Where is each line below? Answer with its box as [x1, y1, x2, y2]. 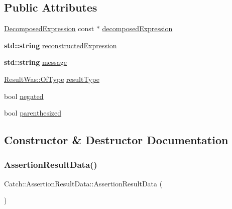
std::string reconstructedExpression [4, 40, 117, 50]
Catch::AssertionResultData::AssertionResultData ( [4, 178, 163, 188]
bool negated [4, 90, 44, 101]
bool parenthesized [4, 108, 62, 118]
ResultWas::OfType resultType [4, 73, 99, 84]
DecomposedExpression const [4, 23, 94, 34]
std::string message [4, 57, 67, 67]
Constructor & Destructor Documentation [4, 132, 228, 148]
